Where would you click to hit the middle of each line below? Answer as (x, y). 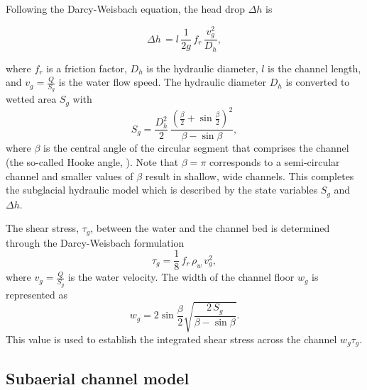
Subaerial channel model (98, 378)
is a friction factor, (87, 68)
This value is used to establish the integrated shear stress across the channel (171, 339)
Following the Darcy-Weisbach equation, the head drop (125, 9)
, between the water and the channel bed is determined (210, 228)
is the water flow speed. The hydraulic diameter (163, 82)
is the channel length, (314, 68)
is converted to (318, 82)
